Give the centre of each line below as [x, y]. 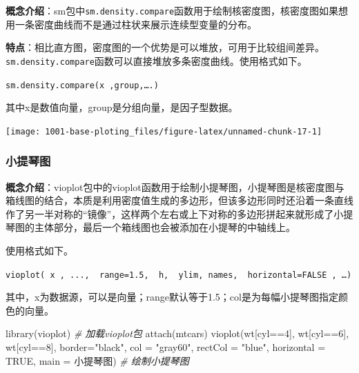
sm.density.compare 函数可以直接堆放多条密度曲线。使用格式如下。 [156, 60]
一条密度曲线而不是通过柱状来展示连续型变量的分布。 [136, 24]
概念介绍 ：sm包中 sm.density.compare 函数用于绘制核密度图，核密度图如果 [172, 10]
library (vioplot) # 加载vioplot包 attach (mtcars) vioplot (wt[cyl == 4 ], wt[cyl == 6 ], [177, 333]
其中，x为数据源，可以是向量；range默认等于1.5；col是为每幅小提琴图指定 [172, 297]
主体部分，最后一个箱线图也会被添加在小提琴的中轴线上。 [165, 227]
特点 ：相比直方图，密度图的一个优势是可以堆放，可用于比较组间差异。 [165, 47]
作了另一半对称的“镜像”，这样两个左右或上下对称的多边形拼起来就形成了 [170, 213]
